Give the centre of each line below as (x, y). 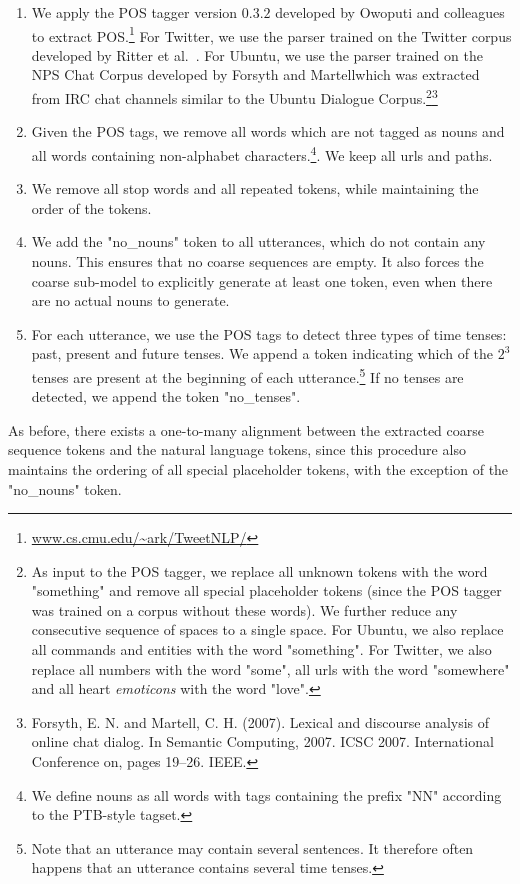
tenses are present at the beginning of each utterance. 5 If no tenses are (247, 375)
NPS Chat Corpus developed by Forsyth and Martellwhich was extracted (255, 74)
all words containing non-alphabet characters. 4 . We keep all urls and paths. (262, 153)
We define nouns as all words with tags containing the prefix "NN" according (266, 794)
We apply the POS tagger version (134, 12)
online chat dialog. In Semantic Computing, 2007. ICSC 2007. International (262, 741)
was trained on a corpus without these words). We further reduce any (244, 609)
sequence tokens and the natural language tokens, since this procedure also (237, 449)
